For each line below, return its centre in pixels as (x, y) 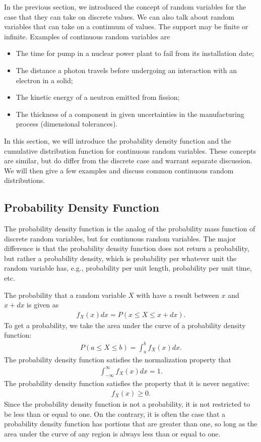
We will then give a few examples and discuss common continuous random (119, 170)
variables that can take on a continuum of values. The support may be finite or (126, 26)
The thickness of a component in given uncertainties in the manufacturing (130, 114)
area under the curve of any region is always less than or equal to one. (112, 433)
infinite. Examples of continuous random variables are (87, 36)
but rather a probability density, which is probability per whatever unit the (120, 258)
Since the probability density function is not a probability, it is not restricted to (127, 403)
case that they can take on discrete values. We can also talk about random (119, 16)
